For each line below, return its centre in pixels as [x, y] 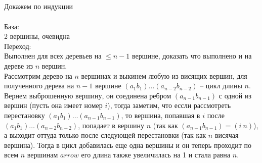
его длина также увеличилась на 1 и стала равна [156, 155]
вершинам [42, 155]
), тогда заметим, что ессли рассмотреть [169, 105]
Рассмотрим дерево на [38, 75]
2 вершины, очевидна [37, 36]
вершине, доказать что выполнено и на [192, 56]
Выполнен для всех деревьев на [53, 56]
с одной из [235, 95]
